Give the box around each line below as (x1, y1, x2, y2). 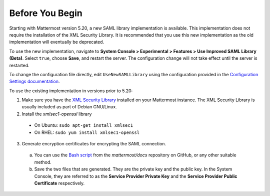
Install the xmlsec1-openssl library (21, 111, 92, 117)
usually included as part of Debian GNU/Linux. (21, 104, 117, 110)
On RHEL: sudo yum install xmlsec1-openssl (34, 129, 140, 135)
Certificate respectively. (34, 180, 85, 186)
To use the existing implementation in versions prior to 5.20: (9, 88, 133, 94)
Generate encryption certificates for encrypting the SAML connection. (21, 141, 166, 147)
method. (34, 159, 52, 165)
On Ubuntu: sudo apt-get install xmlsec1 (34, 122, 133, 128)
